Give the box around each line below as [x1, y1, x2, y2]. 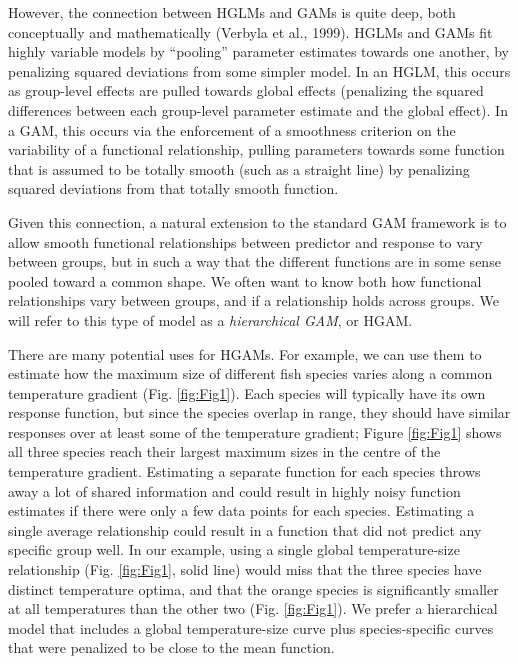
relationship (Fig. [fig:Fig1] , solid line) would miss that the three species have [8, 559, 482, 580]
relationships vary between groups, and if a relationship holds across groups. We [8, 290, 499, 311]
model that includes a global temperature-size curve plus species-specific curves [8, 617, 494, 638]
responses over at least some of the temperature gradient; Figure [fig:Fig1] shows [8, 421, 502, 442]
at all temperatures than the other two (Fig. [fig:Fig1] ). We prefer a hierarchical [8, 598, 498, 619]
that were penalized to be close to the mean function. [8, 637, 335, 658]
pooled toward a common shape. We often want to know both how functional [8, 270, 482, 291]
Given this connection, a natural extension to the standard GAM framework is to [8, 211, 507, 232]
